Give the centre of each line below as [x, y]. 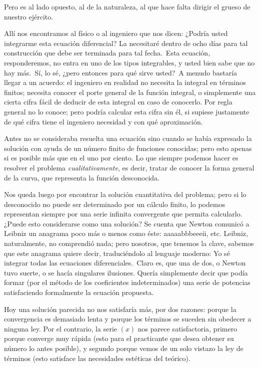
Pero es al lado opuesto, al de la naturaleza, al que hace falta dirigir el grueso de [127, 6]
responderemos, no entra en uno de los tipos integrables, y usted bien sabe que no [129, 62]
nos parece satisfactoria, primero [187, 328]
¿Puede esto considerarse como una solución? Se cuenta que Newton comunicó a [127, 223]
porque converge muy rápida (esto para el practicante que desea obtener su [119, 338]
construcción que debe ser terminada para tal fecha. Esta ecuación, [107, 53]
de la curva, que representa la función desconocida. [82, 177]
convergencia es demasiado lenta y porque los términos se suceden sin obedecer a [128, 319]
